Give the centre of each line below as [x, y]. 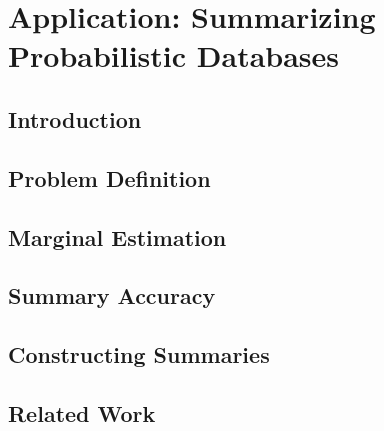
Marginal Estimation [117, 236]
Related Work [82, 412]
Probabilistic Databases [174, 55]
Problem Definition [109, 177]
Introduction [75, 118]
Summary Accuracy [112, 295]
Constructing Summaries [139, 354]
